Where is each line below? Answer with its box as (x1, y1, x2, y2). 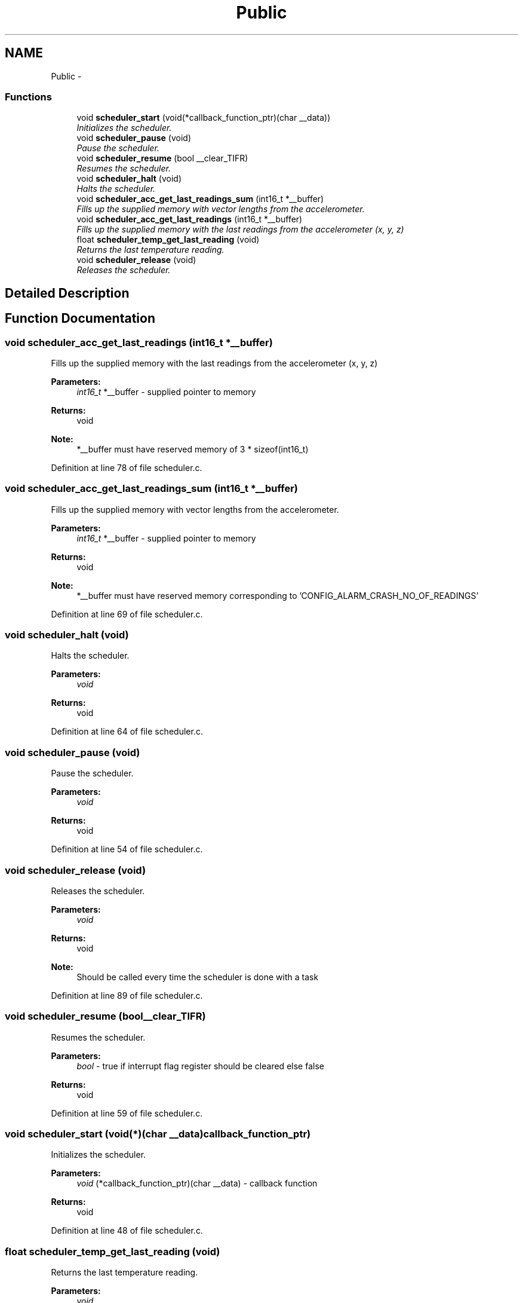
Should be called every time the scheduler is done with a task (76, 971, 319, 982)
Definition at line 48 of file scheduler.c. (51, 1225, 203, 1236)
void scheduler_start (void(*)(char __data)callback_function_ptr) (5, 1128, 311, 1140)
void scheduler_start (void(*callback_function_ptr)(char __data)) (76, 112, 331, 123)
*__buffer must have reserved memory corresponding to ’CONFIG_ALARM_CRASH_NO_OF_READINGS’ (76, 590, 479, 601)
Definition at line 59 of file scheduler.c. (51, 1108, 203, 1118)
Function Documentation (5, 311, 155, 326)
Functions (5, 90, 52, 103)
